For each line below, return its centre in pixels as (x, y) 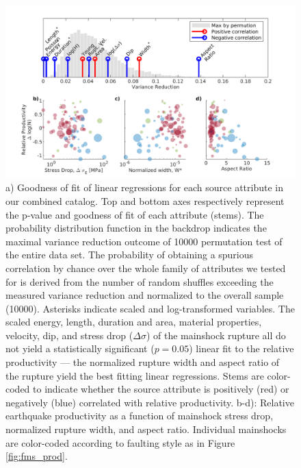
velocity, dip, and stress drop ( (69, 335)
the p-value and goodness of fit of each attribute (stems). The (135, 214)
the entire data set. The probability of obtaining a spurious (130, 255)
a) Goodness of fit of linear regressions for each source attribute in (145, 187)
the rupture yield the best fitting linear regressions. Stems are (135, 375)
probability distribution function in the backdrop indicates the (136, 228)
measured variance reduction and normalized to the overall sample (145, 295)
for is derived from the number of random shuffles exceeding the (140, 281)
